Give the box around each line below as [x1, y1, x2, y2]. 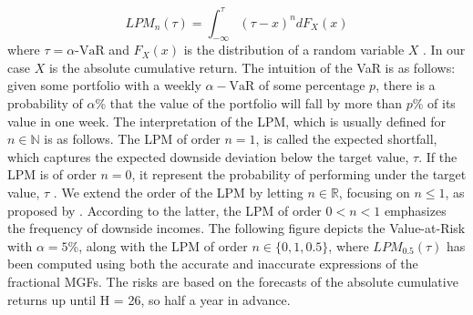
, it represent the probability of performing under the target [131, 165, 467, 184]
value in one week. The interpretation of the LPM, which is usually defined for [7, 111, 446, 130]
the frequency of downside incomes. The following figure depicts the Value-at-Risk [7, 218, 466, 238]
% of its [412, 94, 456, 113]
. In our [423, 40, 466, 59]
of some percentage [259, 76, 365, 95]
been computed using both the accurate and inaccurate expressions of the [7, 254, 418, 273]
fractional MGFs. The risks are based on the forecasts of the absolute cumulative [7, 272, 458, 291]
